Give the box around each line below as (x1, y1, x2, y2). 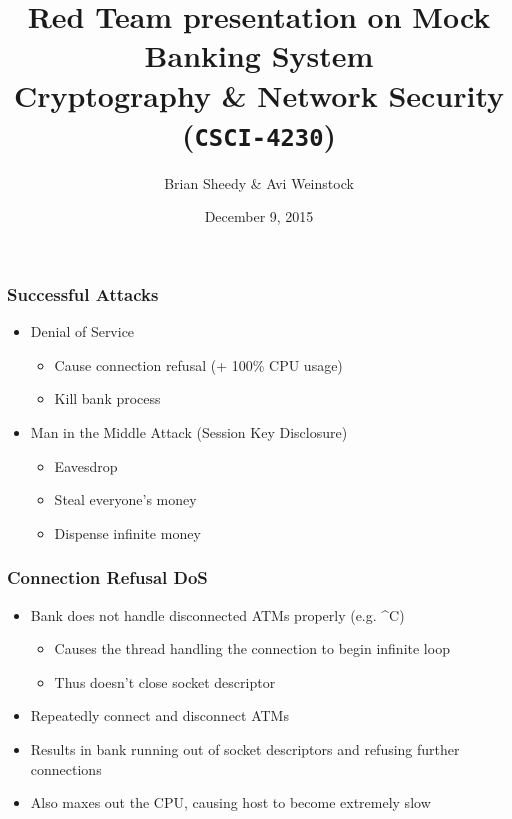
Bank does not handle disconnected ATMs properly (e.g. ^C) (30, 604, 405, 625)
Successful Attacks (7, 282, 159, 306)
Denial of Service (30, 321, 135, 342)
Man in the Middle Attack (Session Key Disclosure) (30, 422, 348, 443)
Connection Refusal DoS (7, 565, 208, 590)
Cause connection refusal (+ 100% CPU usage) (54, 354, 343, 375)
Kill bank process (54, 388, 161, 409)
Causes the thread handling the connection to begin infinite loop (54, 638, 450, 659)
